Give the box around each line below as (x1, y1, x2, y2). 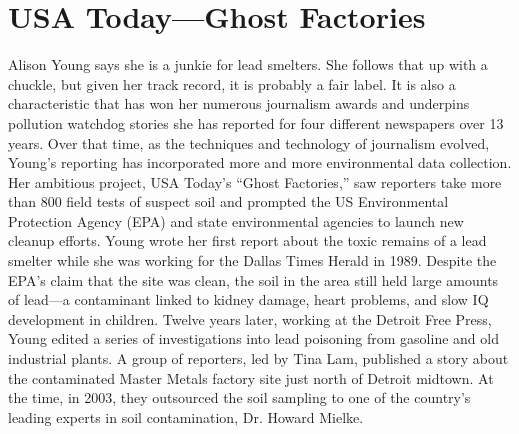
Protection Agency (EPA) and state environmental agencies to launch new (8, 210, 464, 231)
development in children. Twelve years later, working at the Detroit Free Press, (8, 308, 492, 329)
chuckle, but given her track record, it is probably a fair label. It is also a (8, 73, 456, 94)
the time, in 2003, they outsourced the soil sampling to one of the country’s (8, 387, 471, 408)
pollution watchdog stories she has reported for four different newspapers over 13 (8, 112, 504, 133)
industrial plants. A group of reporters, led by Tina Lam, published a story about (8, 348, 509, 369)
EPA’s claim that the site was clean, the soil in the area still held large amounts (8, 269, 499, 290)
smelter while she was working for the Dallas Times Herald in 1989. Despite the (8, 250, 497, 271)
